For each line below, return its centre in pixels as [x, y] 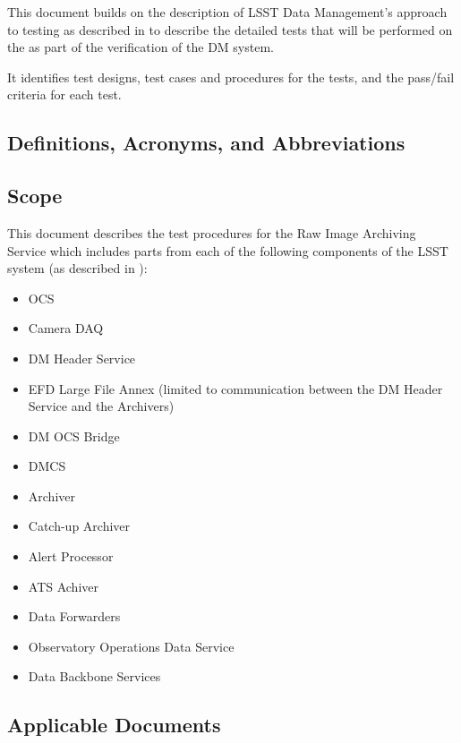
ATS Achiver [64, 586]
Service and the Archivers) [101, 406]
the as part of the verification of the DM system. [141, 47]
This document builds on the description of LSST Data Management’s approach [227, 12]
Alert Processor [71, 556]
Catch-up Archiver [79, 526]
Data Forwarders [74, 616]
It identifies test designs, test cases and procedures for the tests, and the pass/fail [231, 77]
